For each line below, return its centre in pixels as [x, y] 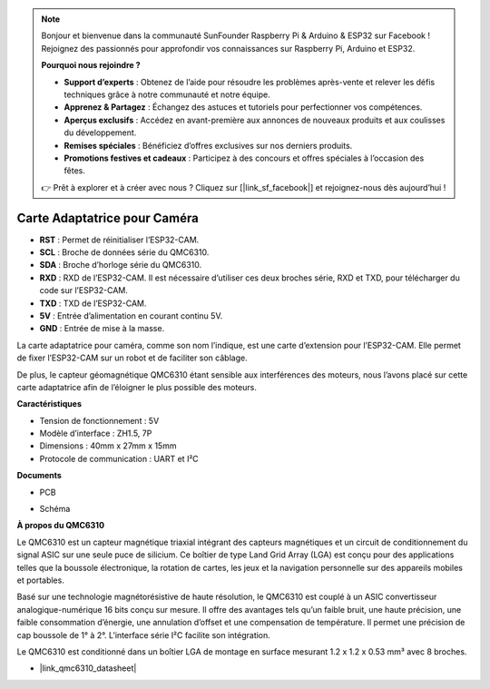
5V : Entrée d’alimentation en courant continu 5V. [131, 315]
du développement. [100, 133]
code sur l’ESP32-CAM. [84, 290]
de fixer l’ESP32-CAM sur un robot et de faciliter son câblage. [132, 358]
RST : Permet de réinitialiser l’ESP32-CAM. [119, 240]
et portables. [41, 580]
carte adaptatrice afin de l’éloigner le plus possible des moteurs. [137, 387]
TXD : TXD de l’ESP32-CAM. [93, 303]
